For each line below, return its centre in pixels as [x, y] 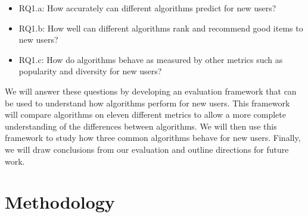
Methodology [60, 202]
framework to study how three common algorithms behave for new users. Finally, [153, 138]
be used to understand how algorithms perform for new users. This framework [147, 103]
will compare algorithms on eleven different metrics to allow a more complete [145, 114]
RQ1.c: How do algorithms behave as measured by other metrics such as [151, 59]
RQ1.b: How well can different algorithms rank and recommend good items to [161, 28]
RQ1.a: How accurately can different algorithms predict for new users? [147, 8]
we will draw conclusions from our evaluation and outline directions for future [147, 149]
